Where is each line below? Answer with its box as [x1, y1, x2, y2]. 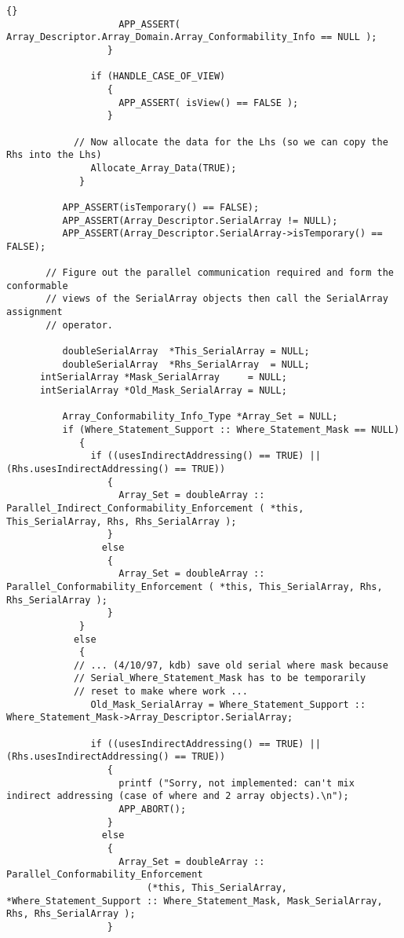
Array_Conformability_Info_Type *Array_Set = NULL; [62, 411, 338, 423]
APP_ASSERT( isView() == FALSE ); [118, 97, 299, 108]
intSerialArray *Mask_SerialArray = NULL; [39, 372, 287, 383]
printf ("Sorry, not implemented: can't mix [118, 777, 355, 789]
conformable [6, 280, 68, 291]
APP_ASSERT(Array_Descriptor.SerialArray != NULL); [62, 214, 338, 226]
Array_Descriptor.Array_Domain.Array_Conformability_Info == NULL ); [6, 31, 377, 43]
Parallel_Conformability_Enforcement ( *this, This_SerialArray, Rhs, [6, 581, 383, 592]
